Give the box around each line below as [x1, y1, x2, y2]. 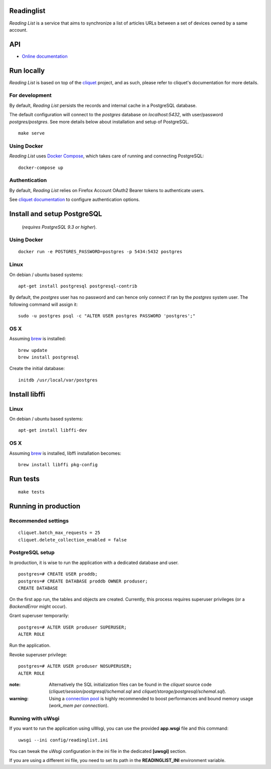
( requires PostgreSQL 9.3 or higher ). [22, 224, 97, 230]
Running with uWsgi [9, 715, 60, 722]
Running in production [9, 502, 80, 511]
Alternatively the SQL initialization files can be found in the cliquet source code [49, 681, 212, 687]
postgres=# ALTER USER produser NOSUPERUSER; [18, 663, 132, 669]
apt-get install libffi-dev [18, 428, 87, 433]
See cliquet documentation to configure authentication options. [9, 197, 140, 203]
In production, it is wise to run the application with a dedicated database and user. [9, 559, 179, 565]
